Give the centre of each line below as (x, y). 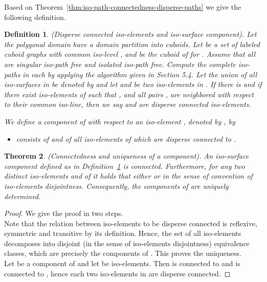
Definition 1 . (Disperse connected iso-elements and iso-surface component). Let (130, 34)
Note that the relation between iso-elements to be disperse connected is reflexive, (131, 223)
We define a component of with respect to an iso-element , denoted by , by (120, 121)
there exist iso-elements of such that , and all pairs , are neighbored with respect (129, 94)
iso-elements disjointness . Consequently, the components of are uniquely (116, 186)
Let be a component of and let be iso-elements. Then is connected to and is (122, 263)
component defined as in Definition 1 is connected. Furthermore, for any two (125, 166)
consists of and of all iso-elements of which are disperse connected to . (126, 138)
